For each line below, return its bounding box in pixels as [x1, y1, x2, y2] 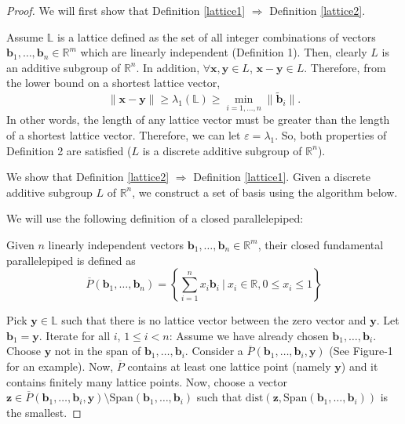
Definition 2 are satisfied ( [6, 142, 132, 158]
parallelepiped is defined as [6, 252, 136, 268]
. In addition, [136, 59, 200, 75]
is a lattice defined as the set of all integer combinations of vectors [57, 28, 376, 45]
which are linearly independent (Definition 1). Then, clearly [80, 44, 367, 60]
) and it [341, 357, 378, 374]
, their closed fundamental [257, 236, 384, 252]
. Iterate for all [38, 327, 111, 343]
